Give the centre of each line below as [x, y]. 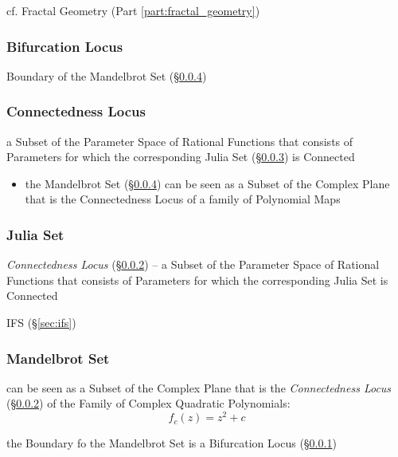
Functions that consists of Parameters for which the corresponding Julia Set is [197, 280]
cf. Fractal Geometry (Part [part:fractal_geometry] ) [133, 10]
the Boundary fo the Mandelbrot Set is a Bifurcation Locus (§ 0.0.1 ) [172, 443]
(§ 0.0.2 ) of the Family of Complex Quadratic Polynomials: [148, 403]
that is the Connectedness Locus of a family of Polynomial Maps [183, 199]
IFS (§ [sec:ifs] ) [41, 322]
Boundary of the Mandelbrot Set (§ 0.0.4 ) [107, 75]
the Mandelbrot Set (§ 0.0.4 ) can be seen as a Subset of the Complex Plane [207, 183]
